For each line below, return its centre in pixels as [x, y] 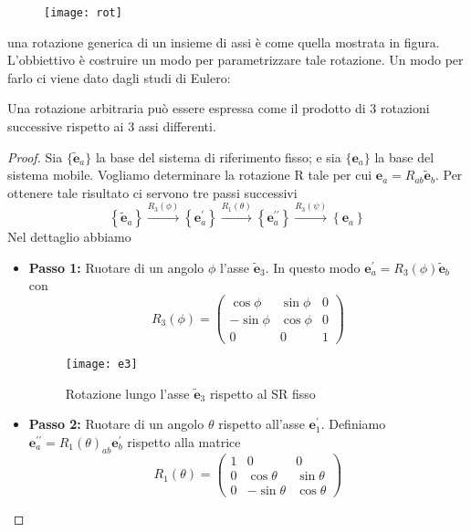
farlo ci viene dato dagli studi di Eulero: [119, 77]
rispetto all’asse [262, 424]
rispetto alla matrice [184, 441]
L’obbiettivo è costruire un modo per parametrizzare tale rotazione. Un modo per [235, 60]
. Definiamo [353, 424]
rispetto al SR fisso [262, 393]
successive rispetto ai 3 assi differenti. [112, 126]
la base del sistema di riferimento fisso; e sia [218, 156]
